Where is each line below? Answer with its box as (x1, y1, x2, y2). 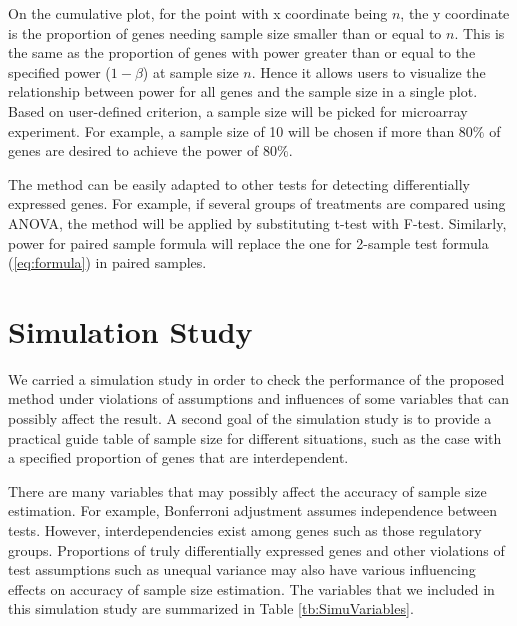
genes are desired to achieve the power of (8, 140, 259, 161)
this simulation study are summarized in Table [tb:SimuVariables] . (8, 598, 414, 619)
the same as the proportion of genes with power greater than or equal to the (8, 42, 476, 63)
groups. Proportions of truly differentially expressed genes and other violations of (8, 539, 505, 560)
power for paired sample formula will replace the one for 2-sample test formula (8, 232, 489, 253)
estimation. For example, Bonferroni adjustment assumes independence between (8, 500, 497, 521)
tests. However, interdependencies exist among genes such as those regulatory (8, 520, 482, 540)
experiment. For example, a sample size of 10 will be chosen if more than (8, 120, 455, 141)
